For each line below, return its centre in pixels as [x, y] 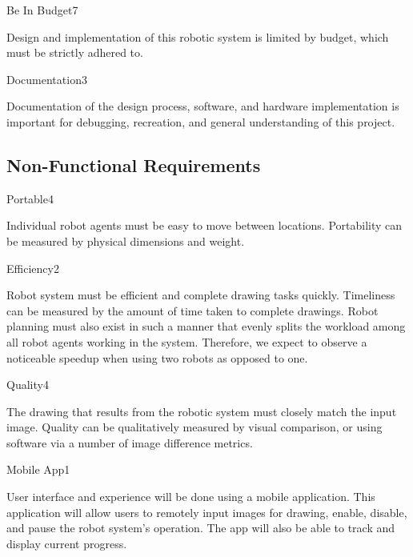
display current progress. [67, 543]
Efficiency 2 [33, 268]
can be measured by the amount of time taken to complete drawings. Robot [192, 310]
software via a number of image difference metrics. [130, 442]
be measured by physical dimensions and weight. [126, 240]
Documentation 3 [47, 79]
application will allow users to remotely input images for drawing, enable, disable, [207, 512]
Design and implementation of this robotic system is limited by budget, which [198, 36]
